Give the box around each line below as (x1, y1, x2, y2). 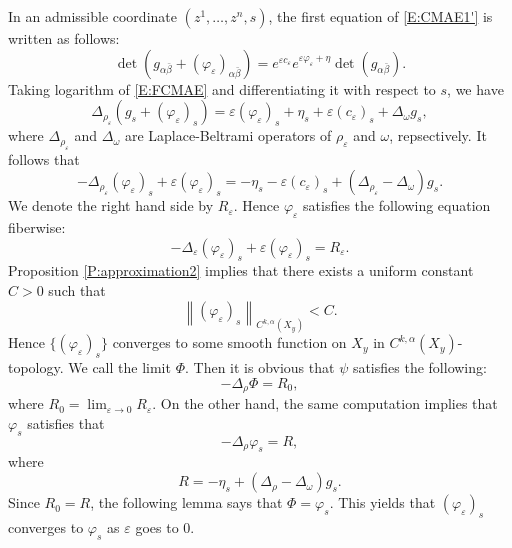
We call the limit (68, 357, 171, 378)
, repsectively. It (389, 125, 487, 146)
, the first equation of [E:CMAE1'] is (268, 6, 493, 26)
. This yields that (329, 492, 436, 513)
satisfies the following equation (303, 195, 491, 216)
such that (48, 279, 106, 300)
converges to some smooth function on (112, 332, 347, 353)
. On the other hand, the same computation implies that (152, 393, 498, 414)
